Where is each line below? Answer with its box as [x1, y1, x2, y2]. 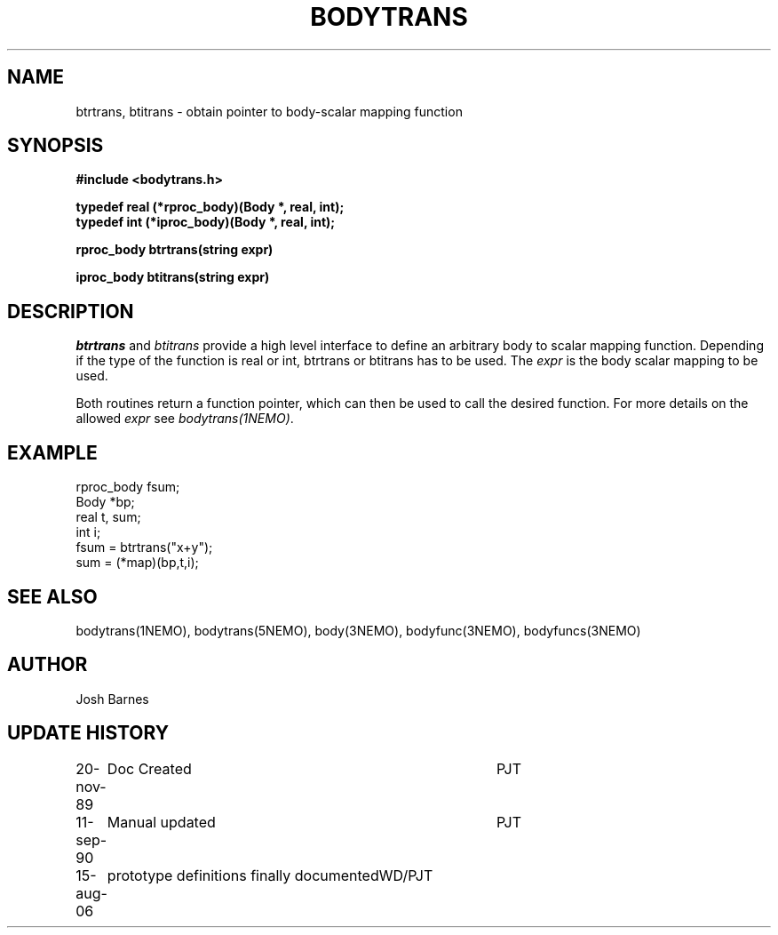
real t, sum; [75, 509, 141, 525]
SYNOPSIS [7, 134, 104, 157]
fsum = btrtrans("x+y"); [75, 539, 213, 555]
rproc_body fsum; [75, 479, 180, 495]
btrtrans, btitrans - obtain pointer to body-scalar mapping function [75, 103, 463, 119]
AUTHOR [7, 653, 88, 676]
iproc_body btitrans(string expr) [75, 269, 270, 285]
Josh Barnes [75, 691, 149, 707]
